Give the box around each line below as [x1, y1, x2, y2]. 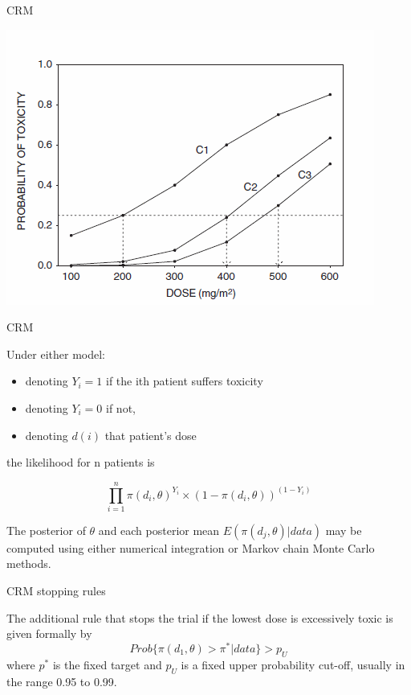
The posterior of [6, 521, 86, 538]
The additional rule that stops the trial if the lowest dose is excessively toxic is [6, 609, 393, 626]
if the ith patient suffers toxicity [106, 372, 263, 389]
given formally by [6, 625, 92, 642]
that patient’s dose [104, 426, 197, 443]
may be [325, 521, 362, 538]
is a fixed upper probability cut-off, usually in [181, 656, 405, 672]
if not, [106, 399, 136, 416]
